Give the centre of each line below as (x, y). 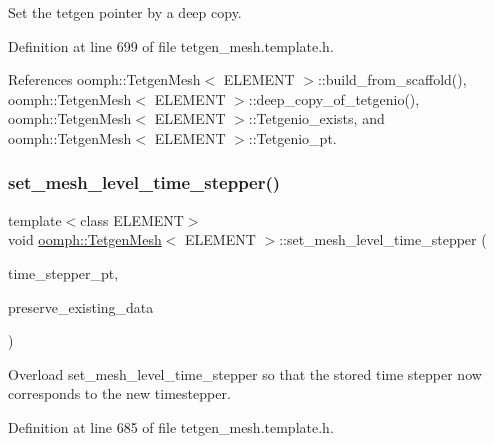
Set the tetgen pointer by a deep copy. (125, 12)
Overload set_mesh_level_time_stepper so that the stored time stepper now (245, 373)
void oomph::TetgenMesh (85, 239)
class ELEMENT (132, 219)
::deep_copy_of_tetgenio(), (334, 98)
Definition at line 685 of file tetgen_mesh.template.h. (171, 426)
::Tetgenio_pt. (292, 137)
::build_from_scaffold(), (392, 79)
